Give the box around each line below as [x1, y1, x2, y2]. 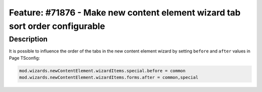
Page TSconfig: [9, 55, 40, 61]
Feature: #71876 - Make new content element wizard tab [9, 7, 241, 18]
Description [9, 35, 48, 43]
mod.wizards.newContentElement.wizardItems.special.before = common [19, 68, 186, 73]
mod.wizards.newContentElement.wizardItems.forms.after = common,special [19, 75, 198, 80]
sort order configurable [9, 21, 105, 31]
